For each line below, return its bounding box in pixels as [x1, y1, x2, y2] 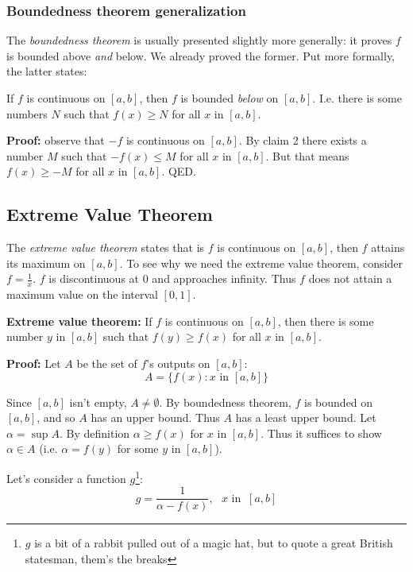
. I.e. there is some [312, 90, 402, 106]
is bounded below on [180, 90, 279, 106]
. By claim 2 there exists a [238, 132, 367, 149]
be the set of [76, 354, 137, 371]
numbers [6, 105, 48, 122]
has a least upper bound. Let [235, 409, 376, 426]
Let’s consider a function [6, 470, 126, 486]
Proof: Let [6, 354, 61, 371]
